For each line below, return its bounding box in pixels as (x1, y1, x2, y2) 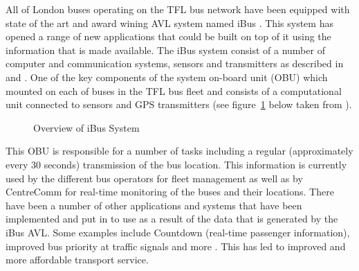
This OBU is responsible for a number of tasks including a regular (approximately (6, 143, 353, 158)
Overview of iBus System (33, 120, 140, 134)
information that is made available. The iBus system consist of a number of (6, 42, 325, 57)
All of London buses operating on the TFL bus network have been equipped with (6, 2, 350, 16)
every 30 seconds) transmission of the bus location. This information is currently (6, 157, 347, 171)
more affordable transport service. (6, 252, 149, 267)
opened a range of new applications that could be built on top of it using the (6, 29, 331, 44)
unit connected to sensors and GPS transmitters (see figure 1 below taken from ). (6, 97, 352, 112)
